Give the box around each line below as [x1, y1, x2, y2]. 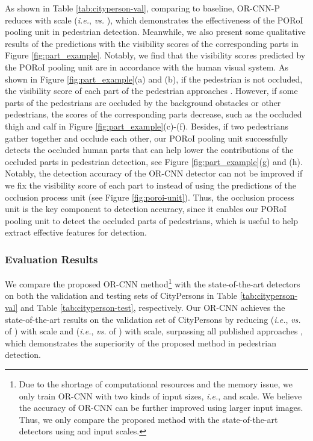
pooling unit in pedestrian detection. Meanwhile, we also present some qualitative [5, 25, 306, 38]
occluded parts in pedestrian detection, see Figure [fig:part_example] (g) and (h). [5, 155, 303, 167]
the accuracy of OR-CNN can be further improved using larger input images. [19, 401, 303, 414]
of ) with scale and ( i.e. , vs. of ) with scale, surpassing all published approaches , [5, 325, 303, 337]
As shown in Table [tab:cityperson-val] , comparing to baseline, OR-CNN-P [5, 2, 280, 14]
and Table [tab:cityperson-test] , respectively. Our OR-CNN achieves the [20, 301, 285, 313]
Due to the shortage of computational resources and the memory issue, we [19, 377, 293, 390]
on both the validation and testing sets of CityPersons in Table [5, 289, 238, 302]
